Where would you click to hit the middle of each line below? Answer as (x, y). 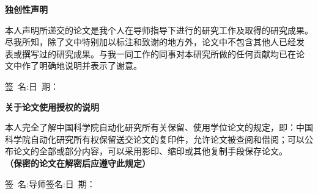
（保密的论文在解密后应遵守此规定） (78, 163)
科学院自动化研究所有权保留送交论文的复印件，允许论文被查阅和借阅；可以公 (159, 139)
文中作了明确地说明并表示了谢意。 (73, 66)
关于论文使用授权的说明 (52, 106)
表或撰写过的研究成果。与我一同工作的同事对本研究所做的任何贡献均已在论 (155, 53)
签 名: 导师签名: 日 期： (50, 183)
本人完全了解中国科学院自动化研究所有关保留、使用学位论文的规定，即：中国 (159, 127)
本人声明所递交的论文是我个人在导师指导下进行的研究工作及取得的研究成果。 (159, 30)
